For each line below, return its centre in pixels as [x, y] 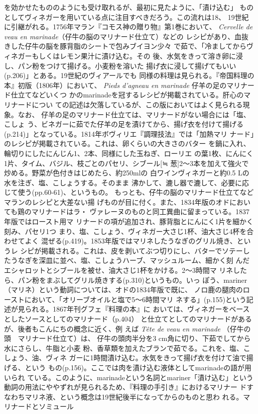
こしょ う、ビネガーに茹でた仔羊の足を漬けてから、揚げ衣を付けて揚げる [124, 124]
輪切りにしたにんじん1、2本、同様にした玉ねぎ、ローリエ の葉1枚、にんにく [129, 153]
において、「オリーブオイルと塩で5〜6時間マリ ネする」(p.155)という [135, 299]
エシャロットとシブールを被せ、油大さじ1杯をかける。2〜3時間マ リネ [119, 270]
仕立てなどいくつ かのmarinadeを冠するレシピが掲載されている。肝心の [127, 95]
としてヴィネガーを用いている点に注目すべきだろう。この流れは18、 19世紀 [127, 17]
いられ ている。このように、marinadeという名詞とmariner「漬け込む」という [129, 377]
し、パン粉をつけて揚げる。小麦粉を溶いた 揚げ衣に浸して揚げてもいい [120, 65]
